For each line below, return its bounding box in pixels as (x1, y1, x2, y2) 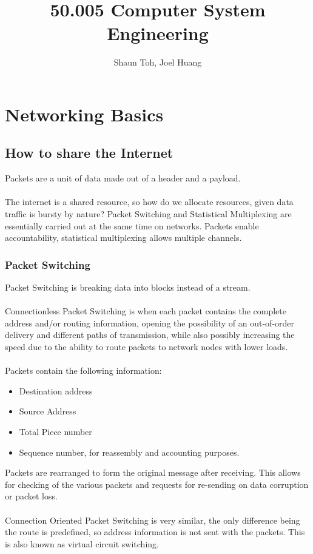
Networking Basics (5, 101, 164, 126)
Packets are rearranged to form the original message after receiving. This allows (5, 466, 301, 479)
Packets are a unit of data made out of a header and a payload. (5, 172, 241, 184)
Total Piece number (19, 425, 92, 438)
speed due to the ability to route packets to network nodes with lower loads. (5, 340, 288, 353)
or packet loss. (5, 490, 58, 502)
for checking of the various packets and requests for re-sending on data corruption (5, 478, 309, 490)
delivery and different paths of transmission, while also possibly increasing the (5, 328, 295, 341)
